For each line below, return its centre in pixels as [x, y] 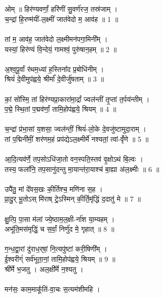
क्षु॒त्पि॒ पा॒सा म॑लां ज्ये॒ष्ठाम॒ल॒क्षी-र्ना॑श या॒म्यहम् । [60, 219]
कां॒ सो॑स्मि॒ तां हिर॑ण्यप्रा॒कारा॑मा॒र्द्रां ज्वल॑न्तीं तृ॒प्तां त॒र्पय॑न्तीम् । [77, 99]
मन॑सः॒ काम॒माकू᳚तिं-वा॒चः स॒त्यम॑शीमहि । [52, 289]
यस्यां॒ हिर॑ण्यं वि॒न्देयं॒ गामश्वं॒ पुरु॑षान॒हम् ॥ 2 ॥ [61, 49]
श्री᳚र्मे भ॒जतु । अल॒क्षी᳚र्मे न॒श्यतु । [44, 269]
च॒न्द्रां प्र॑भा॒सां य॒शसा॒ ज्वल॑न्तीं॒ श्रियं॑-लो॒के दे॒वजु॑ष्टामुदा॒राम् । [76, 129]
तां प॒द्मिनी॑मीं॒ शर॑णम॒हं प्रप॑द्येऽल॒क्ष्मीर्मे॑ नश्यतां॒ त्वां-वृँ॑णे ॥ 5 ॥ [77, 139]
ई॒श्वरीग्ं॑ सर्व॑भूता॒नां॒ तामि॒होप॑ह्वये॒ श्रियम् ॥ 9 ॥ [60, 259]
